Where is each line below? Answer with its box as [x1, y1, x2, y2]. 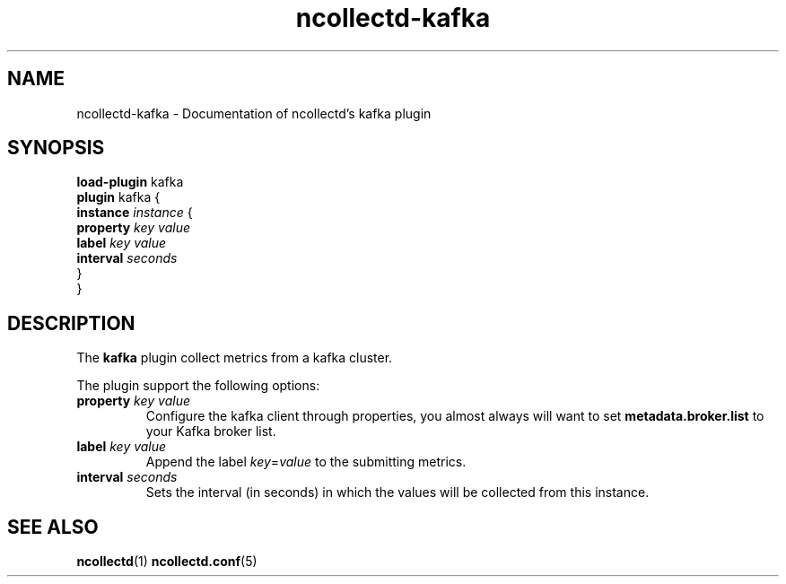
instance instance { [76, 205, 193, 221]
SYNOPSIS [7, 136, 105, 160]
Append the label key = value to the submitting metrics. [145, 454, 467, 470]
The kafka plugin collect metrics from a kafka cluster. [76, 350, 393, 366]
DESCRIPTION [7, 311, 135, 335]
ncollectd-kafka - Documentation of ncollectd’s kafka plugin [76, 105, 432, 121]
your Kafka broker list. [145, 423, 276, 440]
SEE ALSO [7, 515, 99, 538]
